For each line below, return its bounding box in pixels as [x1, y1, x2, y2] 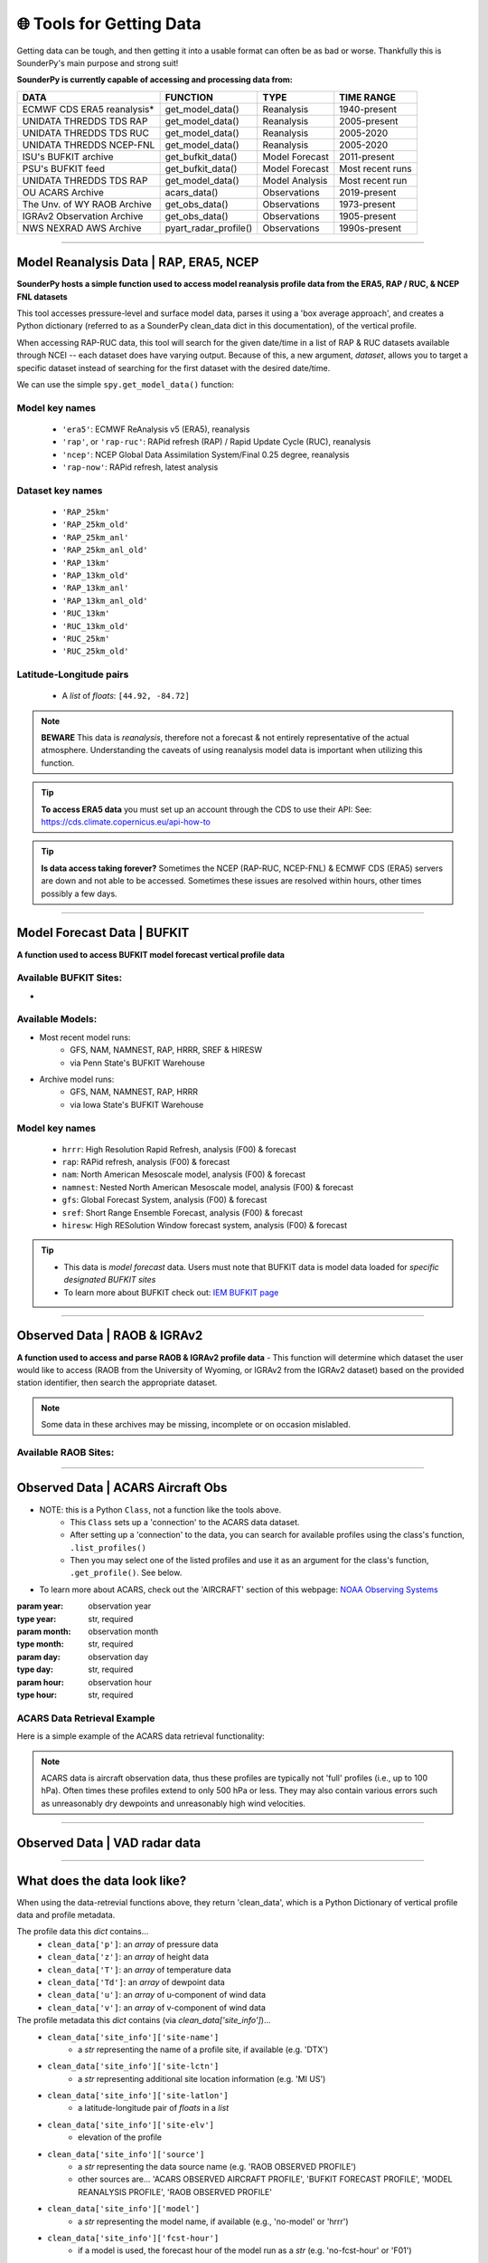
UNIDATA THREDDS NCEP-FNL [22, 138, 155, 151]
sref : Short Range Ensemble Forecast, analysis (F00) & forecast [61, 1207, 303, 1217]
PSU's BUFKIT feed [22, 162, 106, 175]
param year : [16, 1600, 63, 1611]
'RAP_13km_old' [61, 570, 130, 580]
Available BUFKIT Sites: [16, 971, 122, 984]
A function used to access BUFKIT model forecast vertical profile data [16, 949, 285, 960]
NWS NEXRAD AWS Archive [22, 222, 142, 234]
